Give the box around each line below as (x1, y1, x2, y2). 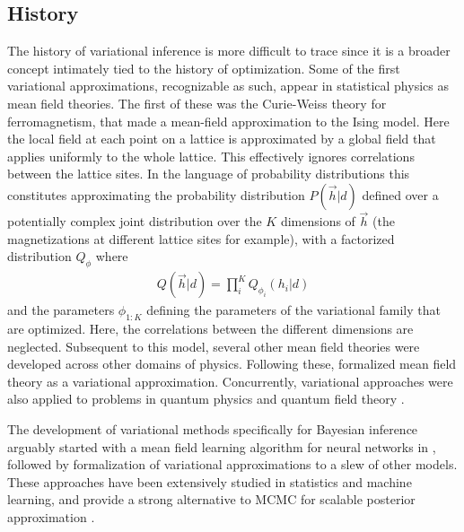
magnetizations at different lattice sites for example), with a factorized (7, 229, 395, 248)
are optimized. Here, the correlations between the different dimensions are (7, 318, 414, 337)
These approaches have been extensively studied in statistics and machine (7, 472, 412, 491)
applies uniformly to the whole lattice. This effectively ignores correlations (7, 146, 415, 165)
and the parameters (7, 301, 115, 319)
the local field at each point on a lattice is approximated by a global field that (7, 129, 436, 148)
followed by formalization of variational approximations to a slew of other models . (7, 455, 458, 474)
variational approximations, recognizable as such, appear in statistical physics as (7, 76, 449, 95)
